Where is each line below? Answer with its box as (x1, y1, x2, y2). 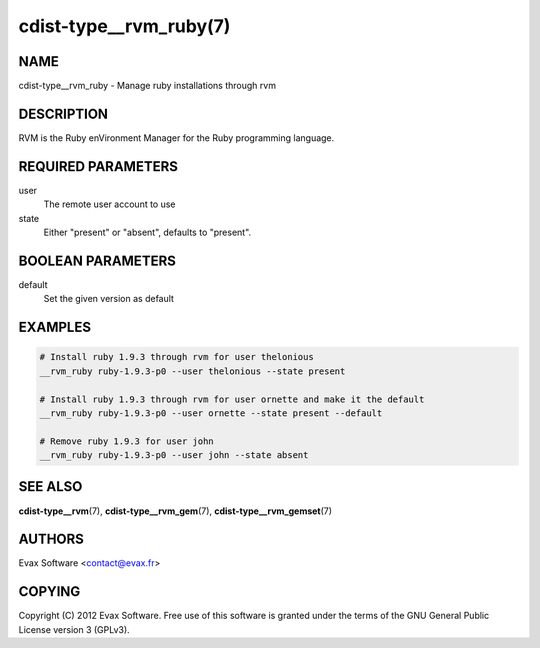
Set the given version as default (43, 293, 175, 305)
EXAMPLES (18, 319, 92, 336)
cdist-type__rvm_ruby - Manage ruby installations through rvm (18, 80, 277, 92)
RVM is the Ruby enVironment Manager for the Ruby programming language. (18, 131, 335, 144)
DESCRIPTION (18, 105, 109, 122)
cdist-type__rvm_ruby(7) (18, 15, 231, 37)
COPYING (18, 583, 81, 600)
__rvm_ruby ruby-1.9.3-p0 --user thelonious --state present (39, 365, 346, 377)
